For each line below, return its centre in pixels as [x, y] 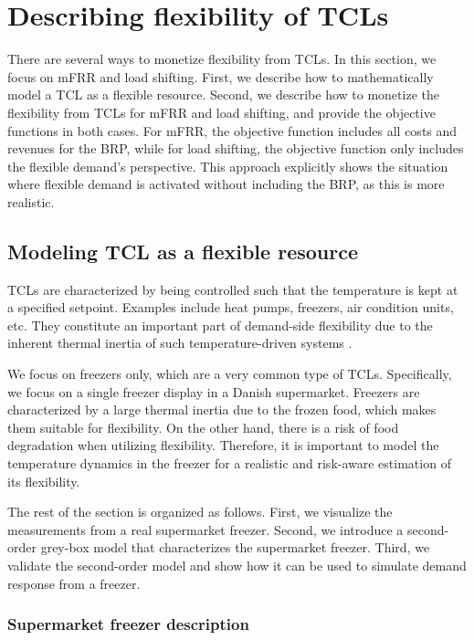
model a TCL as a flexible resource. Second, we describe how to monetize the [223, 94]
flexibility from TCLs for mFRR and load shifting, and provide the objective [221, 112]
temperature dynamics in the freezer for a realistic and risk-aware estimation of [229, 463]
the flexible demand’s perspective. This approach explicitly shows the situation [228, 166]
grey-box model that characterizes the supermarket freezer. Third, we [235, 547]
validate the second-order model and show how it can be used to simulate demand [237, 565]
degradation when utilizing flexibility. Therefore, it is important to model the [223, 445]
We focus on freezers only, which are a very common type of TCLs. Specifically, [230, 374]
